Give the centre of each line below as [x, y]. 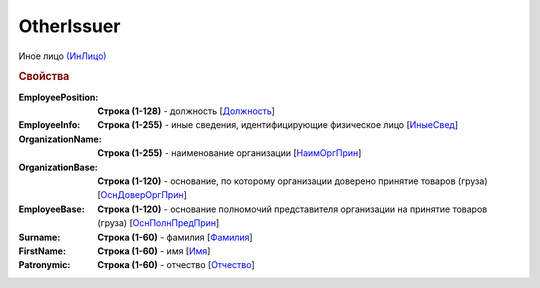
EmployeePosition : [58, 97]
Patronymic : [44, 265]
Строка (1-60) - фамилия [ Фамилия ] [175, 237]
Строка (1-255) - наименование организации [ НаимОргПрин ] [229, 153]
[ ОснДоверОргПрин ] [142, 195]
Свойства [44, 77]
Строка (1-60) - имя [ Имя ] [154, 251]
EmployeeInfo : [49, 125]
